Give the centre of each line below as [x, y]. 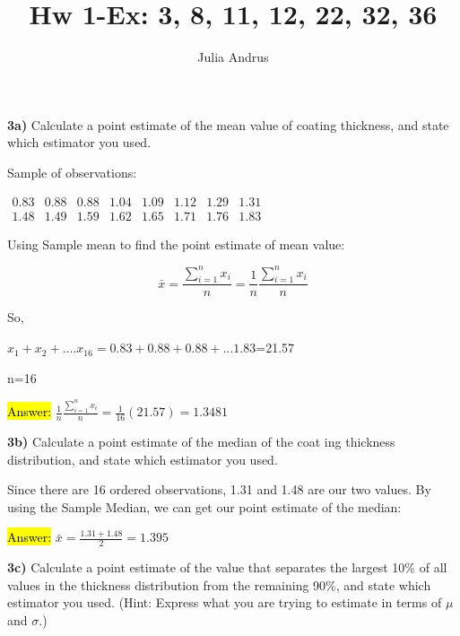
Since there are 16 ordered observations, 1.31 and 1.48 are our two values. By [219, 489]
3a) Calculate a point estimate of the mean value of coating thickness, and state [228, 124]
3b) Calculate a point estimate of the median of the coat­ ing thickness [201, 441]
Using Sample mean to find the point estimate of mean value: [176, 244]
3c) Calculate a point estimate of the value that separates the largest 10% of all [227, 567]
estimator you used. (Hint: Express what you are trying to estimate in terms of [225, 602]
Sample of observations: [72, 172]
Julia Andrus [233, 57]
